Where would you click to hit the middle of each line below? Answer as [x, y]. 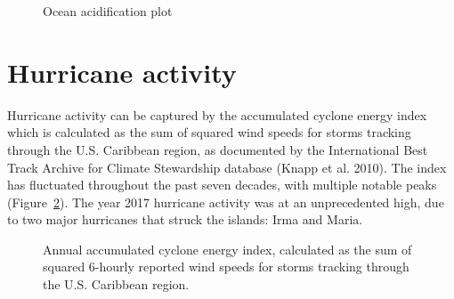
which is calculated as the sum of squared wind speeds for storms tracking [209, 132]
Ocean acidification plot [108, 11]
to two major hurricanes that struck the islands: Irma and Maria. [185, 219]
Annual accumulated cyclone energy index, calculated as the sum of [227, 249]
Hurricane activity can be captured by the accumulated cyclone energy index [217, 114]
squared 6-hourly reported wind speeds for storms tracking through [226, 267]
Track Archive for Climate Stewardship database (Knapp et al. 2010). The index [227, 167]
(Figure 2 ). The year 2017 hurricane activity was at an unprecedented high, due [226, 202]
